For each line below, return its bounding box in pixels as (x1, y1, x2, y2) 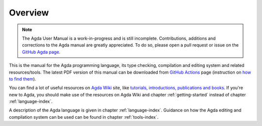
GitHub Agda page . (22, 49, 61, 55)
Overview (9, 7, 49, 18)
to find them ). (9, 76, 36, 82)
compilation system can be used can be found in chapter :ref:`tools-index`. (9, 114, 159, 120)
